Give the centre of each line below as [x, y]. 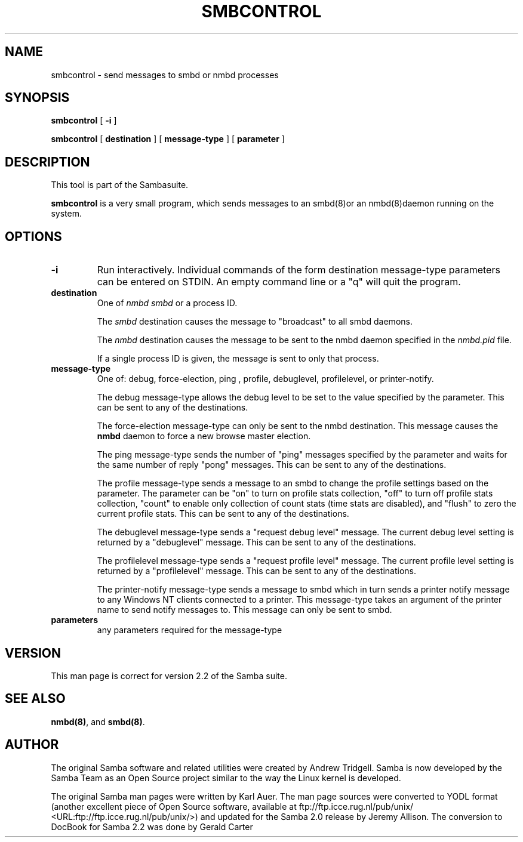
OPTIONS [33, 236]
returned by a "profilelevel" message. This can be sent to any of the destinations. [257, 571]
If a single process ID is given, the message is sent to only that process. [238, 359]
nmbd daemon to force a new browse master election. [204, 436]
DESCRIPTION [47, 162]
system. [66, 214]
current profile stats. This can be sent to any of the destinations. [223, 514]
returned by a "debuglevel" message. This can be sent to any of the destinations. [256, 542]
